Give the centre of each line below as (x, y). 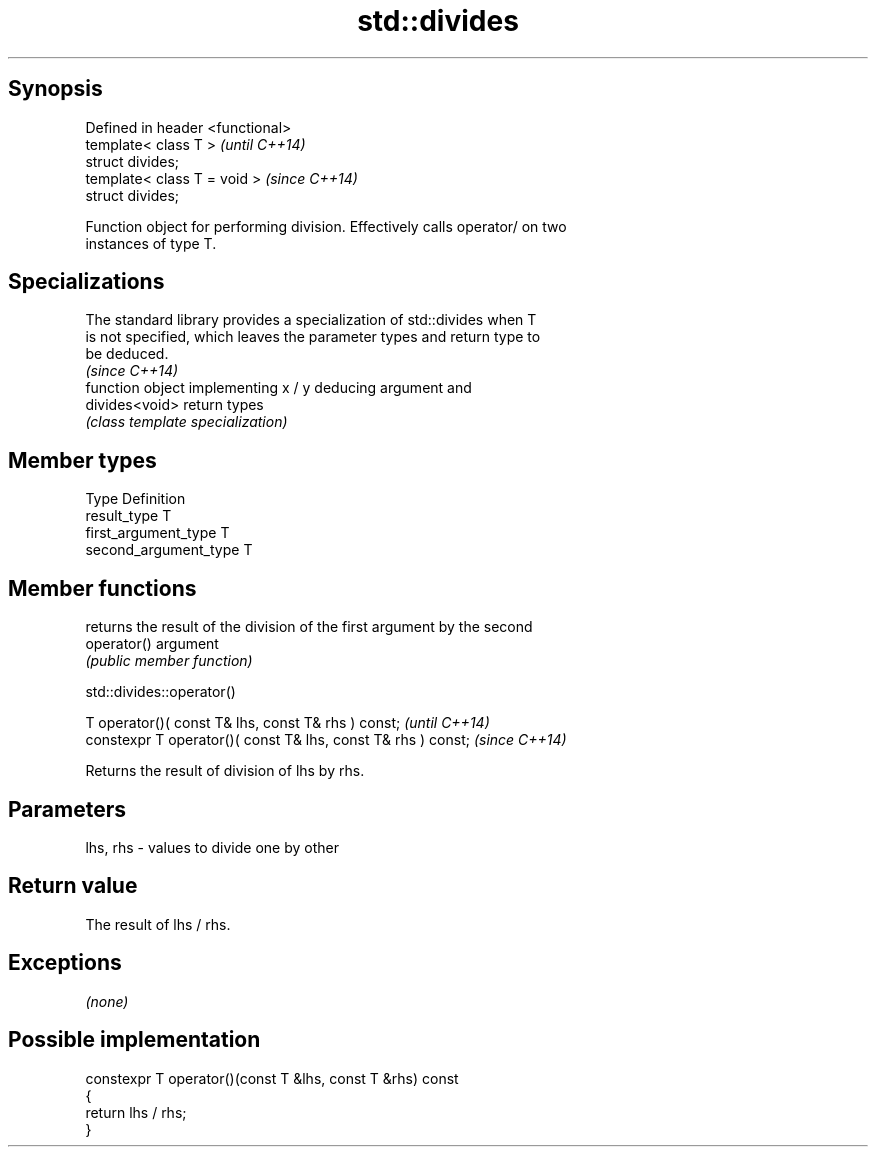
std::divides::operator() (160, 692)
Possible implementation (134, 1040)
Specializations (86, 282)
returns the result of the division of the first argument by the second (309, 627)
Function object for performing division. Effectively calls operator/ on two (326, 226)
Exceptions (65, 963)
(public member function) (169, 661)
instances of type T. (151, 243)
